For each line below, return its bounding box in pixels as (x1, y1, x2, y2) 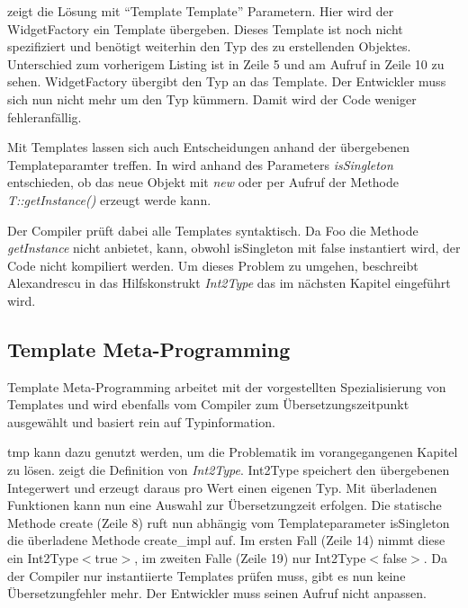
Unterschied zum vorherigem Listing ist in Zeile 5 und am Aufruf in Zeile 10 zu (7, 54, 445, 73)
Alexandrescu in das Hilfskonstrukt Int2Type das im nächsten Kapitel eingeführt (7, 273, 451, 292)
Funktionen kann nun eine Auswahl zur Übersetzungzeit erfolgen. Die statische (7, 496, 442, 514)
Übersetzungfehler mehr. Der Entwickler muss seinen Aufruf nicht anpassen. (7, 584, 427, 603)
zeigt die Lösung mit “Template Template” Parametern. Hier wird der (7, 2, 394, 20)
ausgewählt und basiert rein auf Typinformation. (7, 412, 275, 431)
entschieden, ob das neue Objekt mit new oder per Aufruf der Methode (7, 173, 400, 192)
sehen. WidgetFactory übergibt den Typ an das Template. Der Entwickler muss (7, 72, 446, 91)
